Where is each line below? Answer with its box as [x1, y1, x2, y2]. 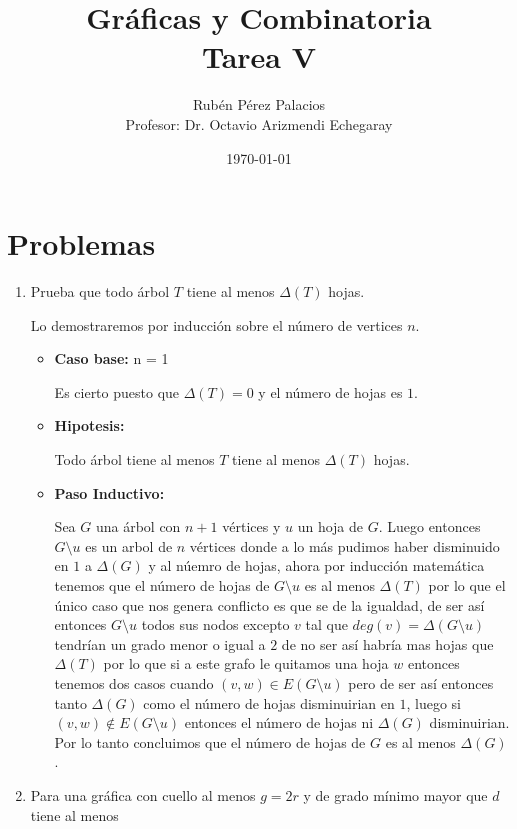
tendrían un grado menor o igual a [54, 633, 266, 654]
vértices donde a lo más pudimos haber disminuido [189, 535, 500, 556]
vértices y [222, 516, 281, 537]
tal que [305, 614, 348, 635]
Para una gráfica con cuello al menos [30, 784, 256, 805]
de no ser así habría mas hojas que [281, 633, 494, 654]
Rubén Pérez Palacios [192, 94, 326, 115]
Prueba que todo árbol [30, 281, 170, 302]
